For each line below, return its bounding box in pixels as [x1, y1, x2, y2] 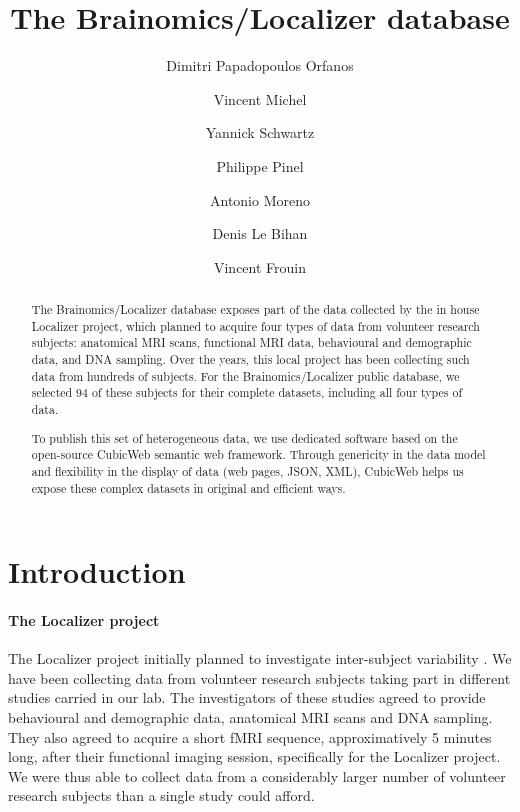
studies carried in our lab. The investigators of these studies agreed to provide [8, 687, 486, 708]
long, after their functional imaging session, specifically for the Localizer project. [8, 746, 501, 767]
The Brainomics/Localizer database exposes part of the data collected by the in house [31, 301, 480, 318]
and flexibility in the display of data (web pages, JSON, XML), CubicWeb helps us [31, 462, 464, 479]
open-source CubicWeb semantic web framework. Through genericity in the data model [31, 446, 486, 463]
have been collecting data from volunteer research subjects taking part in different [8, 667, 511, 688]
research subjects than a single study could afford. [8, 785, 315, 806]
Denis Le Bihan [212, 223, 308, 244]
